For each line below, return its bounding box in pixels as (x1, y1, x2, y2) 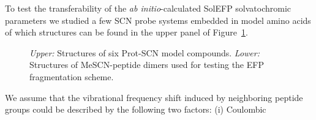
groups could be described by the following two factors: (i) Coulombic (5, 103, 266, 116)
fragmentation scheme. (29, 70, 114, 83)
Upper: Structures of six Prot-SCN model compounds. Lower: (29, 46, 260, 59)
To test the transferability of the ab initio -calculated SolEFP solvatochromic (5, 2, 292, 14)
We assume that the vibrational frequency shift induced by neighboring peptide (5, 91, 303, 103)
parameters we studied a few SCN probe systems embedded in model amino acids (5, 13, 311, 26)
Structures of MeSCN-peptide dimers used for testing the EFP (29, 58, 264, 71)
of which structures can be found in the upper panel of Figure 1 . (5, 26, 248, 39)
